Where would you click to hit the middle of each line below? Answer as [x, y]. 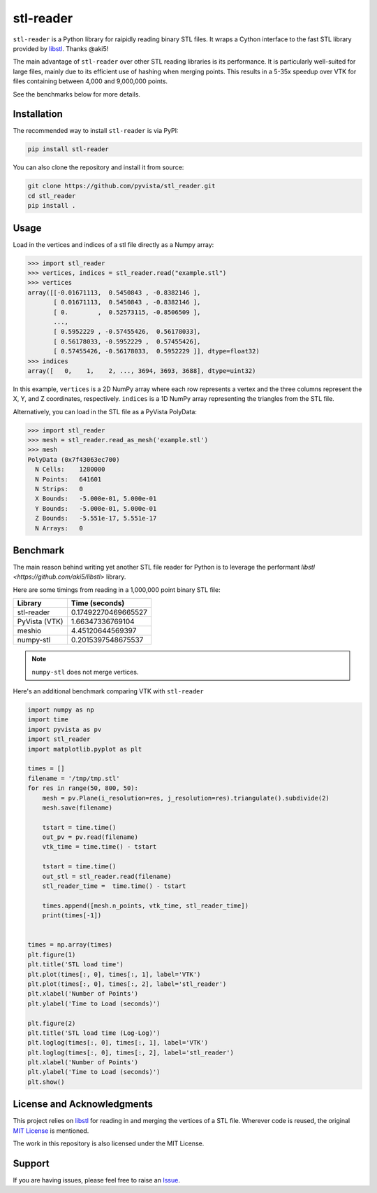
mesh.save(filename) [77, 807]
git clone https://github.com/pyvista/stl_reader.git [121, 186]
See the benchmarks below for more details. [77, 94]
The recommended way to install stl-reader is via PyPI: [96, 131]
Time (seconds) [98, 603]
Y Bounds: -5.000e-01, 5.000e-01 [96, 508]
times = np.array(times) [70, 945]
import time [48, 720]
